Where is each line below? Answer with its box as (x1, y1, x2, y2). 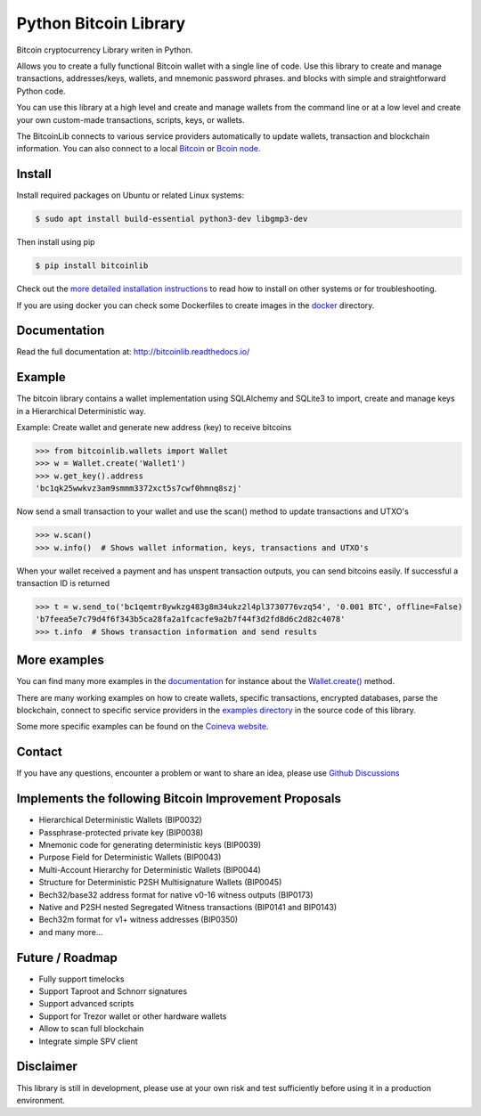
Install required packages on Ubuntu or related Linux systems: (16, 190, 245, 200)
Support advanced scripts (38, 998, 135, 1009)
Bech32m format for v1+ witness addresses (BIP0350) (38, 914, 239, 925)
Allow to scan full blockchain (38, 1023, 144, 1034)
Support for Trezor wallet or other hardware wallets (38, 1011, 227, 1022)
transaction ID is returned (16, 578, 110, 588)
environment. (16, 1095, 66, 1105)
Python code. (16, 86, 66, 96)
